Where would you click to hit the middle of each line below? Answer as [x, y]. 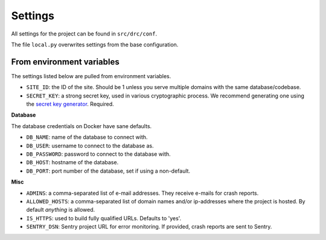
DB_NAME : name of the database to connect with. [87, 137]
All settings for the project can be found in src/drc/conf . [84, 34]
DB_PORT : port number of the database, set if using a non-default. [108, 171]
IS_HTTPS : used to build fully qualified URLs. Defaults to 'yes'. [104, 218]
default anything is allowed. [61, 210]
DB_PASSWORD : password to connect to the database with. [99, 154]
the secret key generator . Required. [70, 104]
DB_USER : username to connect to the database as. [90, 146]
